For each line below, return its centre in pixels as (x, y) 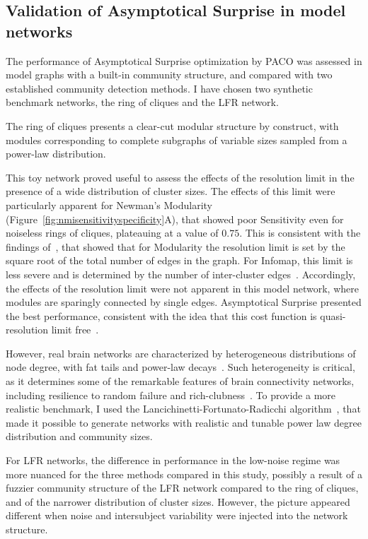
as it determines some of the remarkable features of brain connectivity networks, (180, 381)
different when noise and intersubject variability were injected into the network (177, 515)
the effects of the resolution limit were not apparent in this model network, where (182, 288)
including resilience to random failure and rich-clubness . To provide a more (171, 395)
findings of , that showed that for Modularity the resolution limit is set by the (176, 246)
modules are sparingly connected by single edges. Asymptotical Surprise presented (184, 302)
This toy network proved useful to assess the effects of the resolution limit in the (180, 177)
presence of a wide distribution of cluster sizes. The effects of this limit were (171, 191)
